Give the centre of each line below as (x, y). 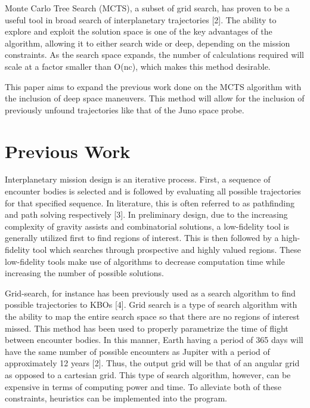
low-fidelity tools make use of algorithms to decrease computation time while (145, 261)
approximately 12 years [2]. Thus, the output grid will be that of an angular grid (152, 363)
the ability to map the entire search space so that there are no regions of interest (152, 316)
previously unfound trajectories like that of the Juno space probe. (125, 109)
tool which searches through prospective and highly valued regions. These (167, 250)
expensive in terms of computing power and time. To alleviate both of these (143, 386)
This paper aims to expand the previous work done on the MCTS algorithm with (153, 86)
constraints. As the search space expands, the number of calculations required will (154, 55)
